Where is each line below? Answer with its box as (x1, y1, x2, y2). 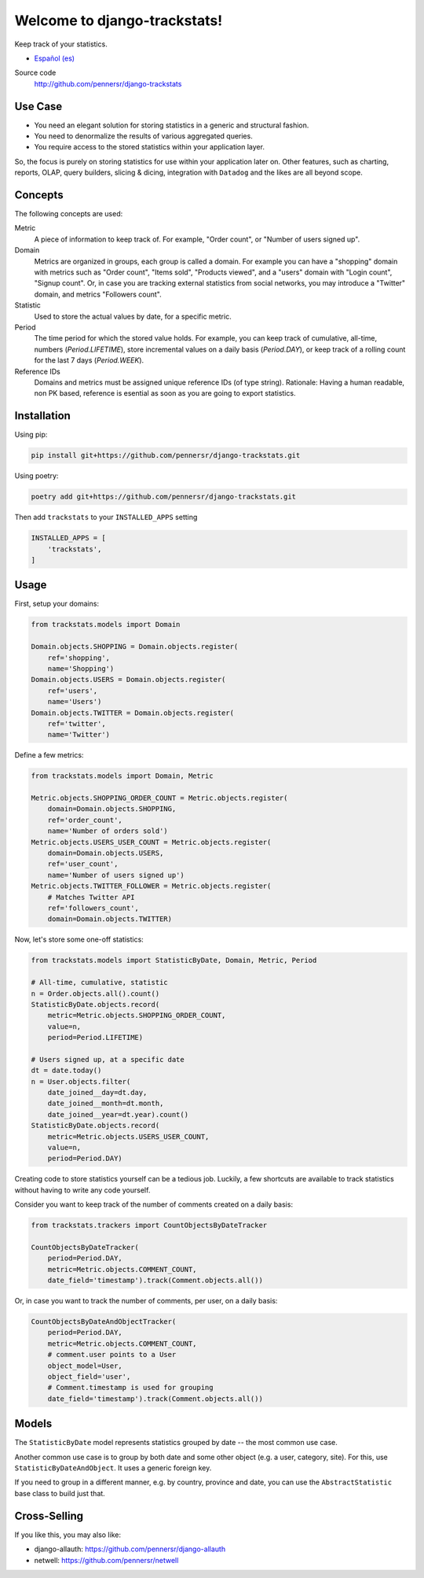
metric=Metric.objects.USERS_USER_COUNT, (47, 1132, 210, 1141)
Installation (14, 409, 71, 422)
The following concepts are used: (14, 209, 123, 219)
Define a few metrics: (14, 750, 84, 760)
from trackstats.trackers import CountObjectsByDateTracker (31, 1221, 268, 1230)
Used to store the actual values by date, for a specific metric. (34, 312, 232, 321)
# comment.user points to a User (47, 1350, 177, 1359)
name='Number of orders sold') (47, 827, 168, 835)
